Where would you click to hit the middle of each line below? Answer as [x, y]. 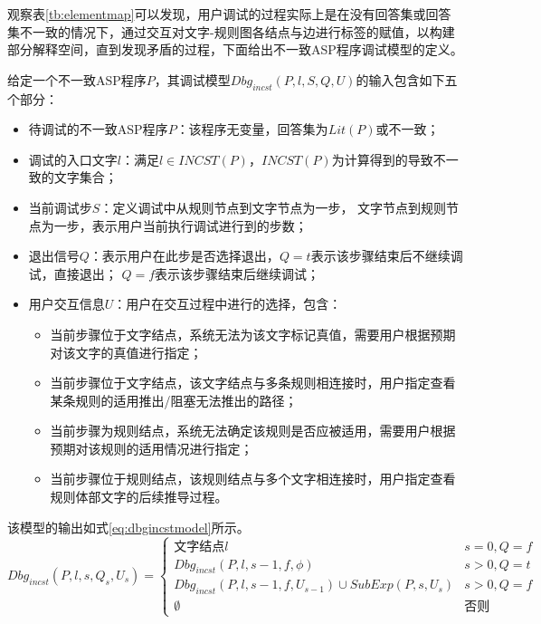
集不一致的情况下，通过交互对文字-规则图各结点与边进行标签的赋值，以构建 [231, 31]
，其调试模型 [192, 79]
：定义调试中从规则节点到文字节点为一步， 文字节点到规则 [273, 207]
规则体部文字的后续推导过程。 [139, 497]
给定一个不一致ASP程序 [77, 79]
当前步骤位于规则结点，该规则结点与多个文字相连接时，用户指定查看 [253, 479]
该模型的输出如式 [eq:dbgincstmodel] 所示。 [128, 527]
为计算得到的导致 [382, 159]
